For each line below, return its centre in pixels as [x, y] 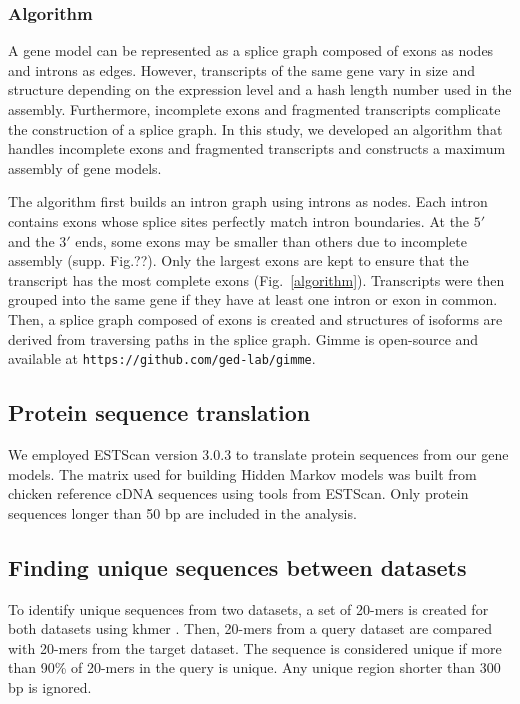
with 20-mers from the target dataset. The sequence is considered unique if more [255, 647]
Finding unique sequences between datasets [237, 566]
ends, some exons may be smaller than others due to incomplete [271, 240]
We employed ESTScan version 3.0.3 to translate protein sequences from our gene [258, 453]
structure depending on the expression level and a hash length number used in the [260, 89]
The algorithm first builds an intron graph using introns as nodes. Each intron [248, 201]
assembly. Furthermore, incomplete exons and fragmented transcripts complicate [254, 109]
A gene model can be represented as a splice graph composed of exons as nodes [251, 50]
